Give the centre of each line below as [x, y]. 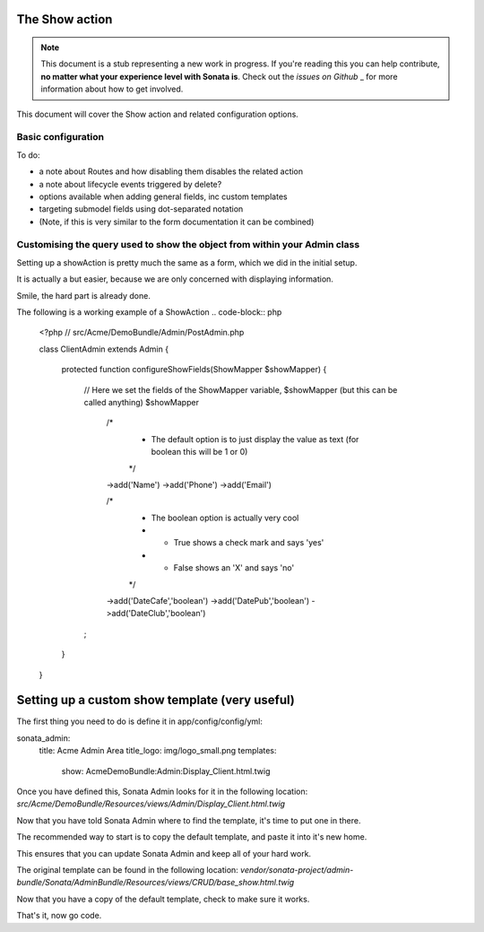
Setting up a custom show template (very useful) [156, 700]
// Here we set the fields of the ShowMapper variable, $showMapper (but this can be [241, 389]
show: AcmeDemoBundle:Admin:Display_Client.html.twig [166, 771]
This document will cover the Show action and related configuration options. [158, 114]
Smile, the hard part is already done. [84, 295]
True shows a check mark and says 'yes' [249, 543]
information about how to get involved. [112, 89]
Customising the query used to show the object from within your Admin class [188, 245]
